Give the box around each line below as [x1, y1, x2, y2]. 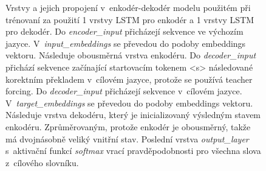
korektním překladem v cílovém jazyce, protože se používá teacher [5, 72, 253, 85]
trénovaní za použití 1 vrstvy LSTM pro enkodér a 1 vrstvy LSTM [5, 13, 254, 26]
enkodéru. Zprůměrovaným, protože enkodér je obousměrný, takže [5, 120, 251, 133]
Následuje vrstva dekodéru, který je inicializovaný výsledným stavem [5, 108, 261, 121]
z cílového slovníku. [5, 156, 79, 169]
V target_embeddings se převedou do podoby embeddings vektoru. [5, 96, 253, 109]
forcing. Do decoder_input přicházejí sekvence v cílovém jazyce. [5, 85, 242, 97]
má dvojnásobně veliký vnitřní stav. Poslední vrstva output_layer [5, 132, 249, 145]
